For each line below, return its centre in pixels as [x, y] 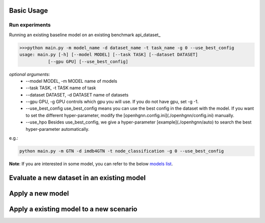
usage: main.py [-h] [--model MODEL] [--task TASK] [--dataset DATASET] [109, 55]
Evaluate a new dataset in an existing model [77, 178]
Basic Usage [28, 11]
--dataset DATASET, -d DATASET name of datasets [77, 95]
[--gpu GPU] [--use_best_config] [88, 62]
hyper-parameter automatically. [57, 129]
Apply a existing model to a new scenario [73, 209]
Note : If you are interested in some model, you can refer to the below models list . [91, 164]
